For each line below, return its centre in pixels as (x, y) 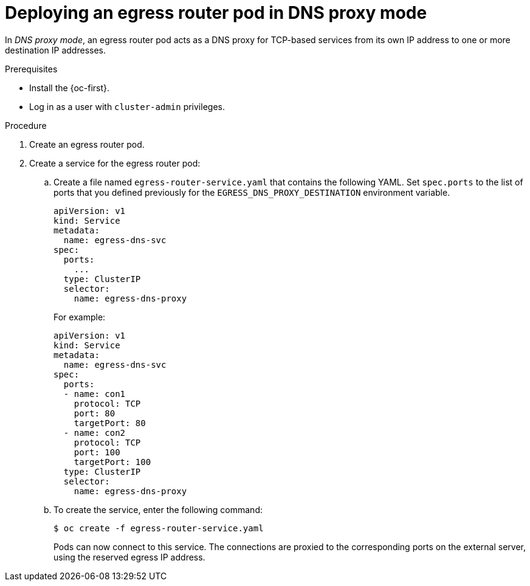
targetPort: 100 (112, 462)
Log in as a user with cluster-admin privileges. (127, 106)
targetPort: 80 (110, 423)
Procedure (26, 125)
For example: (80, 317)
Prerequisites (31, 69)
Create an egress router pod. (87, 144)
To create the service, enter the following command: (158, 509)
